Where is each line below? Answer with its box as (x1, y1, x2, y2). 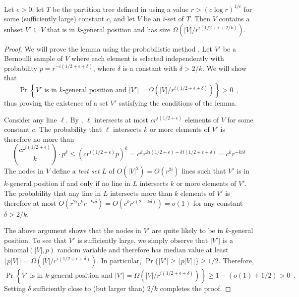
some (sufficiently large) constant (4, 13, 105, 24)
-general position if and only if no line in (7, 178, 130, 188)
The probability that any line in (4, 188, 101, 198)
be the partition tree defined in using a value (53, 3, 189, 14)
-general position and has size (81, 24, 171, 34)
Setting (4, 283, 26, 293)
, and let (109, 13, 135, 24)
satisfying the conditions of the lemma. (119, 98, 237, 108)
